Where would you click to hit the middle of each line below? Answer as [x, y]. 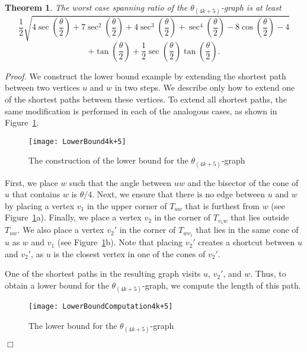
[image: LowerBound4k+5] [77, 141]
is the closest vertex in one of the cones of [129, 253]
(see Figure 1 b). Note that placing [120, 242]
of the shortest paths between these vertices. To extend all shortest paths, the [146, 99]
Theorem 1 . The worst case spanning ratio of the [96, 7]
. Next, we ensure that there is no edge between [179, 194]
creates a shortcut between [247, 242]
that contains [36, 194]
